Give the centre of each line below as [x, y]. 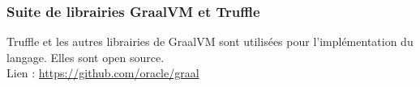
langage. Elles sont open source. [86, 57]
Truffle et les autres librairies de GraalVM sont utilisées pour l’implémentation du [210, 41]
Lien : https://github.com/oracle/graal [103, 73]
